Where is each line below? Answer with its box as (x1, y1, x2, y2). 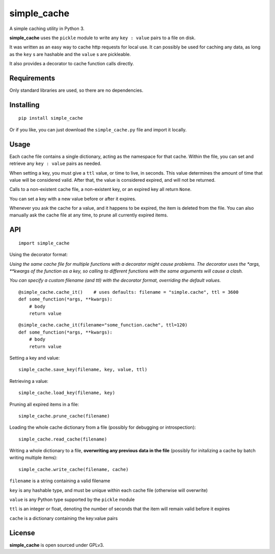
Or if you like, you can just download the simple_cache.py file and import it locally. (9, 126, 187, 132)
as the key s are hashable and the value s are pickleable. (9, 51, 131, 57)
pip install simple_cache (18, 115, 84, 121)
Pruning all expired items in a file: (9, 401, 79, 407)
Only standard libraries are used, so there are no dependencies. (9, 87, 144, 94)
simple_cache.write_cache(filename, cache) (18, 466, 129, 472)
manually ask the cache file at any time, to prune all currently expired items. (9, 212, 168, 218)
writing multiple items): (9, 455, 58, 461)
